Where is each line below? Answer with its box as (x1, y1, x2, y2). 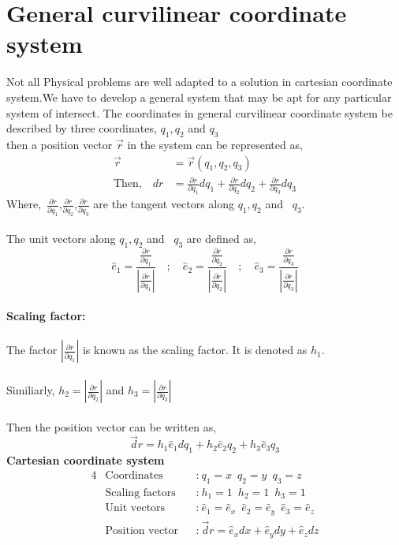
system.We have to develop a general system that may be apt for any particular (6, 88, 392, 105)
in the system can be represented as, (127, 136, 303, 152)
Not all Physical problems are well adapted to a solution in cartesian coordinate (6, 73, 393, 90)
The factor (6, 342, 58, 358)
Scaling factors (105, 487, 176, 498)
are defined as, (186, 230, 256, 247)
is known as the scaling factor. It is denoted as (82, 342, 308, 358)
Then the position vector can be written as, (6, 418, 217, 435)
